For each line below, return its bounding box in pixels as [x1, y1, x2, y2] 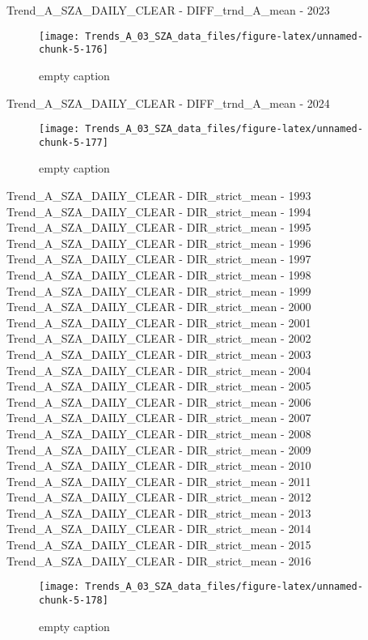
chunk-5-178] [39, 594, 108, 606]
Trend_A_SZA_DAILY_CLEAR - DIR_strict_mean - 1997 [6, 250, 311, 267]
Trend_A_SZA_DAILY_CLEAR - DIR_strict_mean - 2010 [6, 457, 311, 474]
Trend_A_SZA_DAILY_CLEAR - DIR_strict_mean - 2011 [6, 472, 311, 489]
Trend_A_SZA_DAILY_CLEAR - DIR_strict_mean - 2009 [6, 441, 311, 458]
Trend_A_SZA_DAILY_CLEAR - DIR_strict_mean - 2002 [6, 330, 311, 347]
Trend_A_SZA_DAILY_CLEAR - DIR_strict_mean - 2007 [6, 409, 311, 426]
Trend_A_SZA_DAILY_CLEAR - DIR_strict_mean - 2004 [6, 361, 311, 378]
